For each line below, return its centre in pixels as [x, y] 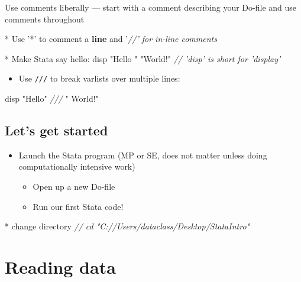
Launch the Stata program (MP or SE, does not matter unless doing [143, 155]
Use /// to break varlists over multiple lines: [99, 78]
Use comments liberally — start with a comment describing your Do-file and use [151, 7]
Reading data [60, 266]
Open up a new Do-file [74, 187]
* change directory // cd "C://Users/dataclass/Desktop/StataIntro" [127, 226]
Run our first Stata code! [78, 206]
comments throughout [45, 19]
